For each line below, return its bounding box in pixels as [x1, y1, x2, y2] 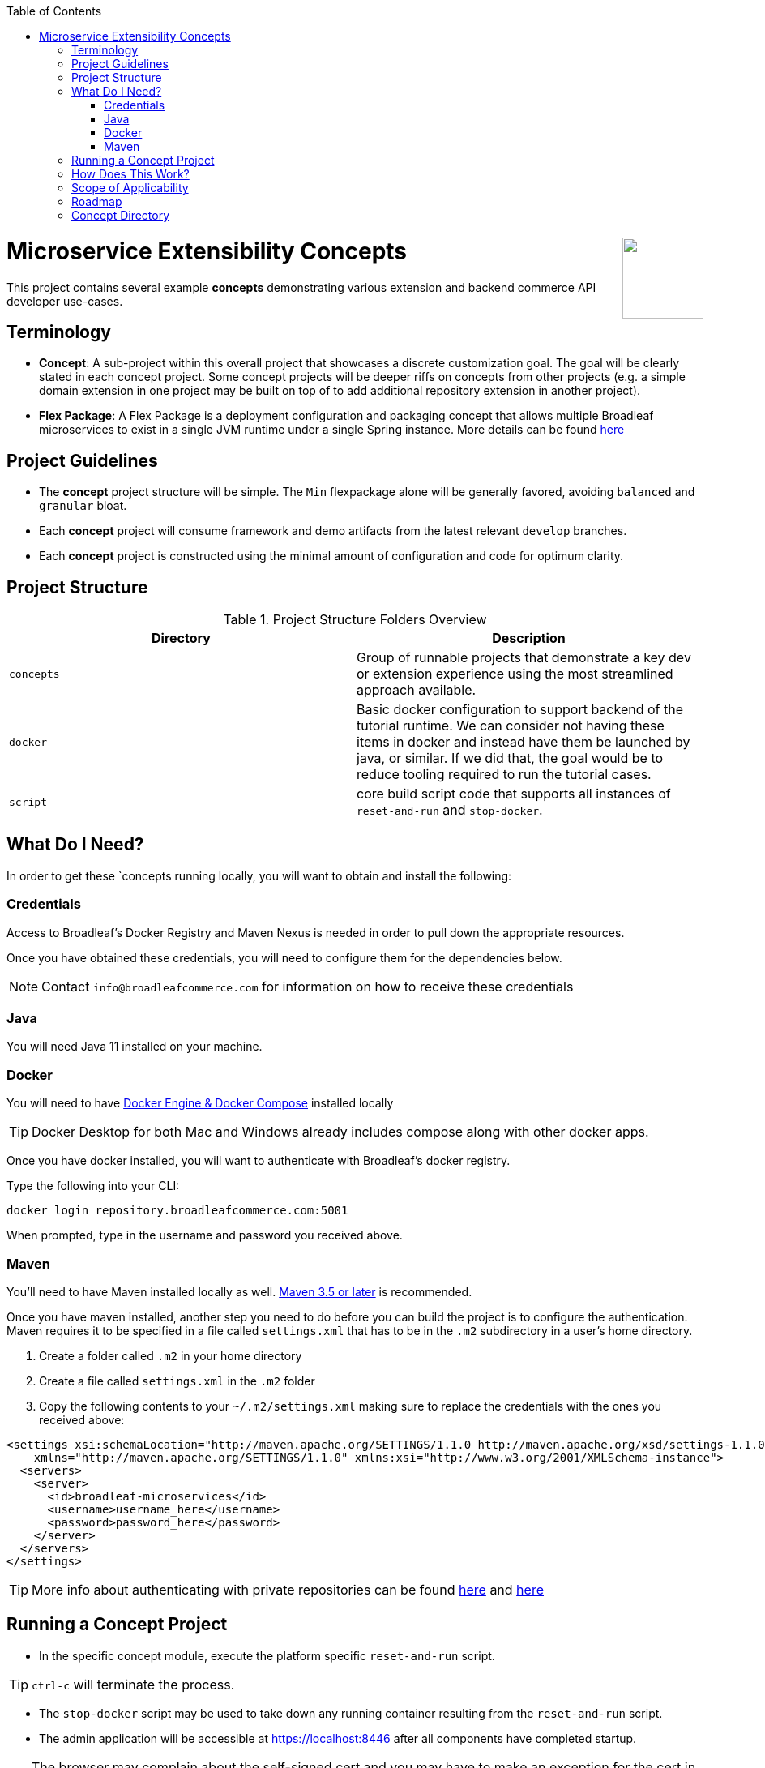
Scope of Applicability [71, 181, 189, 195]
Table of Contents [6, 4, 102, 18]
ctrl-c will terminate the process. [32, 1676, 235, 1693]
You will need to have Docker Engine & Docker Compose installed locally [6, 1096, 394, 1111]
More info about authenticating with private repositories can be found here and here [32, 1581, 544, 1598]
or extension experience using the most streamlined [357, 666, 673, 683]
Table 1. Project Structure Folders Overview [223, 611, 487, 628]
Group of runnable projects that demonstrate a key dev [357, 649, 691, 666]
